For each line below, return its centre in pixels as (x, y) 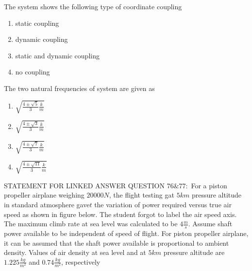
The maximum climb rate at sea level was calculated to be (91, 224)
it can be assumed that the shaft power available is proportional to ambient (117, 243)
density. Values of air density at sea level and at (75, 252)
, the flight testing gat (142, 195)
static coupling (37, 23)
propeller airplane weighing (44, 195)
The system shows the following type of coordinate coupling (93, 6)
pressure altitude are (194, 252)
